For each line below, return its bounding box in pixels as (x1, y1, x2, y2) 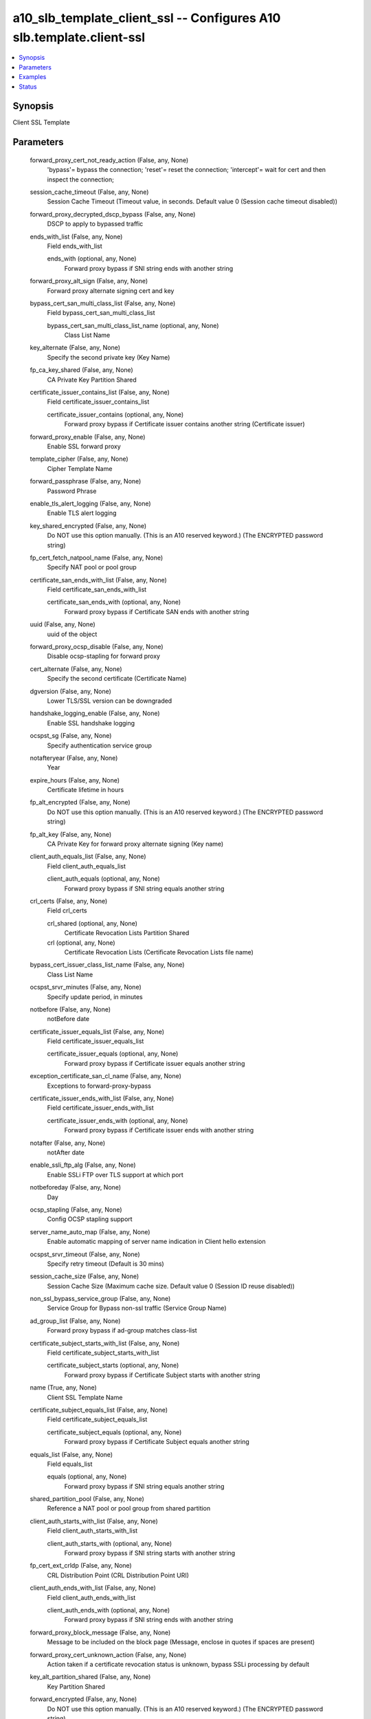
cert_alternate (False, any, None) (30, 664, 123, 673)
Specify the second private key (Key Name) (47, 353, 170, 361)
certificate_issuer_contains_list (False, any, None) (30, 388, 170, 397)
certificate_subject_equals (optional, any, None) (47, 1427, 182, 1436)
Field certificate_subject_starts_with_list (47, 1348, 159, 1357)
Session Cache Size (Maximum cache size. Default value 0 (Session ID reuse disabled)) (47, 1282, 295, 1290)
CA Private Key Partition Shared (47, 375, 137, 384)
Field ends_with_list (47, 241, 102, 250)
